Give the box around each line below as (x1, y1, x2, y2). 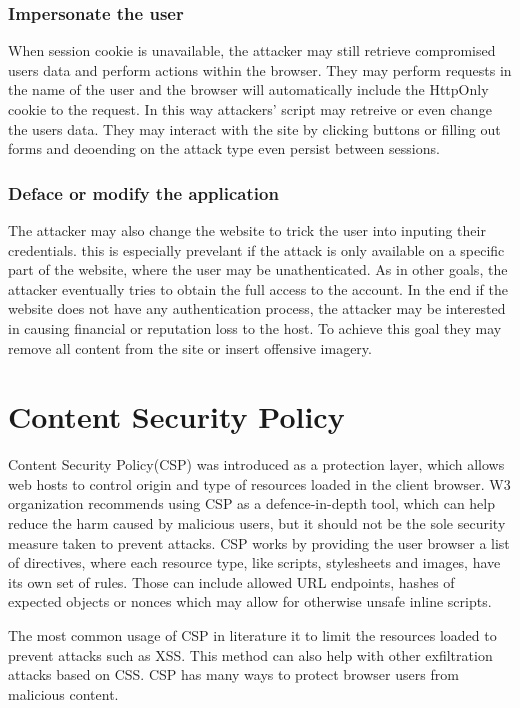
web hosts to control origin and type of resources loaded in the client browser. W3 (8, 473, 511, 494)
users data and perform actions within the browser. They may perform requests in (8, 59, 512, 80)
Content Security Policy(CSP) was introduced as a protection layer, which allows (8, 454, 505, 475)
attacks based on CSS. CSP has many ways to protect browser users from (8, 664, 459, 685)
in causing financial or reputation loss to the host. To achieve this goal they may (8, 317, 502, 338)
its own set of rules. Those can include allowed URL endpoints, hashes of (8, 571, 455, 592)
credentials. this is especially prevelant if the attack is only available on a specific (8, 239, 505, 260)
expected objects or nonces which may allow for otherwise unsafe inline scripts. (8, 591, 492, 612)
